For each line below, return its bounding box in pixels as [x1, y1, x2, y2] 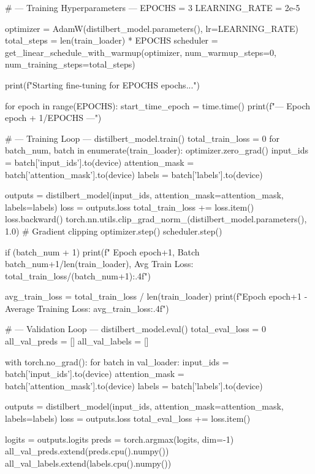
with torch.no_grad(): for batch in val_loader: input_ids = [5, 355, 229, 368]
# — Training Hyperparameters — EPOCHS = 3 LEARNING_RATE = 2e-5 [5, 1, 300, 14]
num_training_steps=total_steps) [5, 58, 135, 71]
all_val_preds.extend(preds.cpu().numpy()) [5, 445, 169, 457]
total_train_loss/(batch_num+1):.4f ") [5, 269, 151, 282]
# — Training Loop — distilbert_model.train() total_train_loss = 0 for [5, 131, 279, 144]
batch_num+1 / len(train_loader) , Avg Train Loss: [5, 257, 194, 270]
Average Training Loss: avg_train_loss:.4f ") [5, 301, 169, 314]
